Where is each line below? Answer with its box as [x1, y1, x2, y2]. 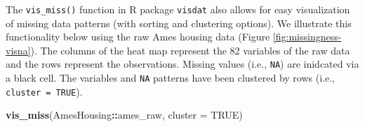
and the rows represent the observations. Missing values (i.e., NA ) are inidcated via [6, 57, 359, 71]
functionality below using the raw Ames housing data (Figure [6, 29, 270, 44]
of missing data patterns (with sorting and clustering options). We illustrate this [6, 15, 352, 30]
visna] [6, 43, 31, 57]
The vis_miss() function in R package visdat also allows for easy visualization [6, 2, 350, 16]
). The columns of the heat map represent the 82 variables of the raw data [30, 43, 350, 57]
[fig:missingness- [272, 29, 342, 44]
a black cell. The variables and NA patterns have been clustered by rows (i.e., [6, 70, 335, 85]
